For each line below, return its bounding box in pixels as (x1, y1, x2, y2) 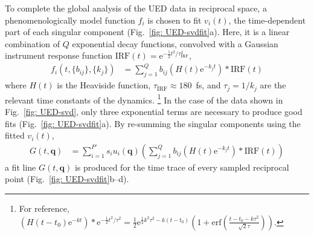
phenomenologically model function (5, 13, 135, 26)
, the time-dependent (228, 13, 306, 26)
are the (260, 79, 286, 91)
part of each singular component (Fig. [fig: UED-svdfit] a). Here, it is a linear (5, 25, 290, 38)
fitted (5, 129, 25, 142)
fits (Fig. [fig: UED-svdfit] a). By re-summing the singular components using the (5, 117, 301, 129)
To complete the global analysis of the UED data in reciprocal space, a (5, 2, 267, 14)
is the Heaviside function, (57, 79, 151, 91)
